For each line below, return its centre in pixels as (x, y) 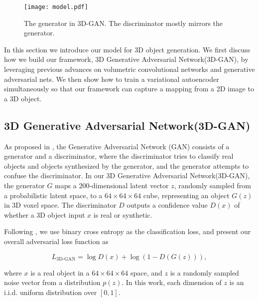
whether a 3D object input (45, 214)
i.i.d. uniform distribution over (51, 292)
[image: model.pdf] (56, 7)
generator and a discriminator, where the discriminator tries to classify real (119, 156)
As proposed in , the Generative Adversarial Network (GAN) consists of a (117, 146)
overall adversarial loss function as (56, 241)
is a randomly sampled (204, 272)
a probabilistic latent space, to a (53, 195)
